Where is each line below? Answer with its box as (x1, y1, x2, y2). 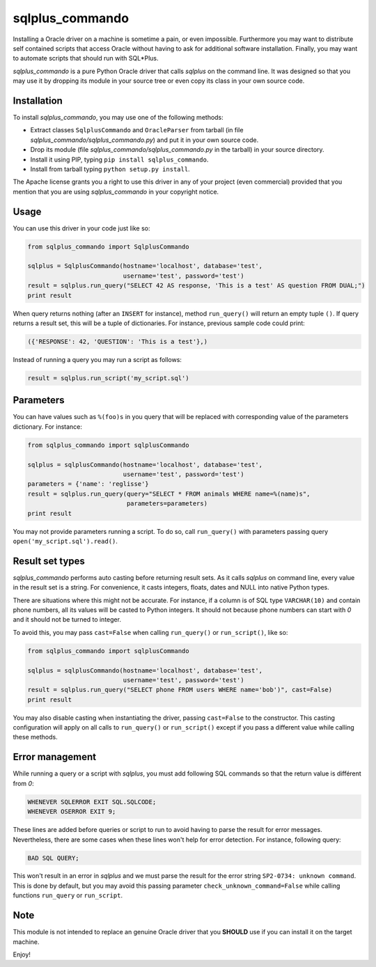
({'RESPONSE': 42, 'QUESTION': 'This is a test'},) (27, 338, 208, 345)
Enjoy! (13, 950, 31, 959)
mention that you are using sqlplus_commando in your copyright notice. (13, 187, 219, 196)
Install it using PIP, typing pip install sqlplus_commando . (30, 155, 209, 164)
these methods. (13, 733, 58, 741)
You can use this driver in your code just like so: (13, 223, 150, 233)
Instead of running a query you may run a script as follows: (13, 355, 182, 363)
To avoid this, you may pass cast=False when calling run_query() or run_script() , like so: (13, 628, 288, 636)
